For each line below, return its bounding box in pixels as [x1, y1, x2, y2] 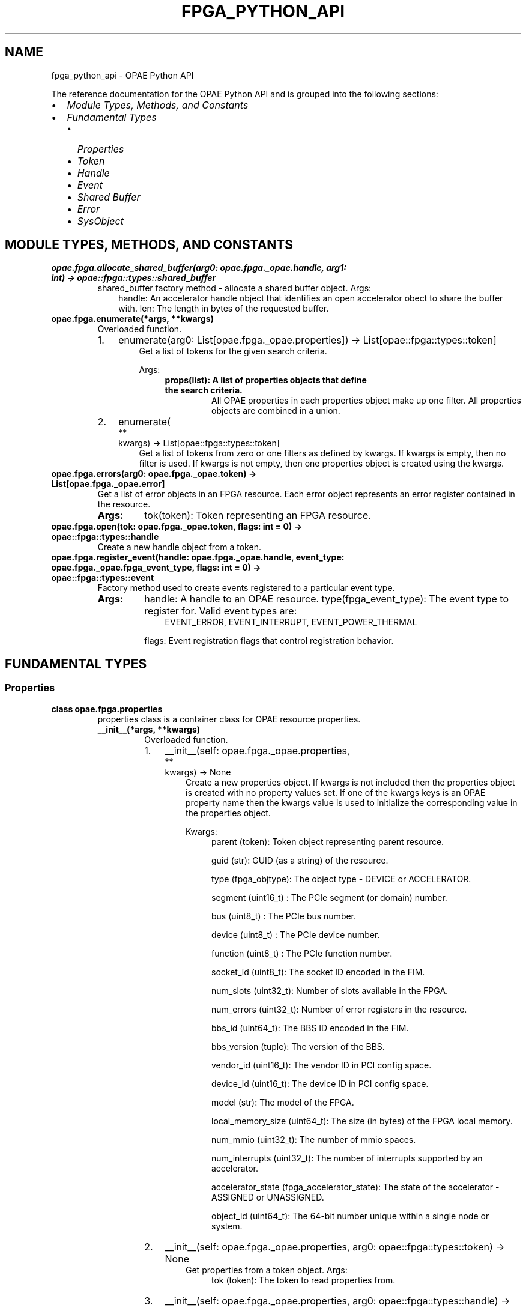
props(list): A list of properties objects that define [165, 375, 367, 386]
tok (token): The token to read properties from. [211, 1274, 396, 1285]
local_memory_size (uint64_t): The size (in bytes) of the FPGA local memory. [211, 1115, 513, 1126]
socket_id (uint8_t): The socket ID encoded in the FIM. [211, 966, 425, 977]
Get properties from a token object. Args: [186, 1264, 348, 1275]
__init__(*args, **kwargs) [97, 724, 201, 734]
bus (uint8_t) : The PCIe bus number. [211, 910, 357, 921]
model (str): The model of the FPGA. [211, 1097, 354, 1107]
